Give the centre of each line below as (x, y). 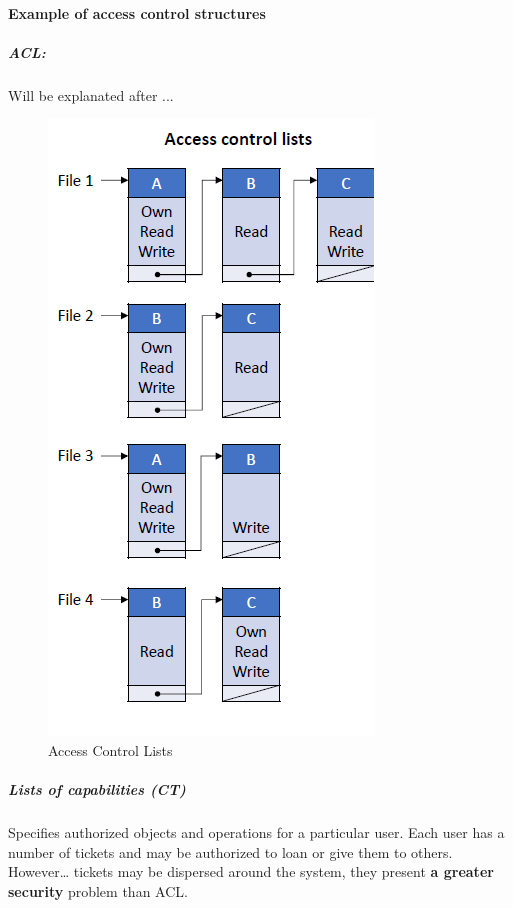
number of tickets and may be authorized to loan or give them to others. (230, 851)
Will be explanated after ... (91, 94)
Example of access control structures (137, 12)
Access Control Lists (110, 749)
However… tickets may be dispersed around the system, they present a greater (251, 871)
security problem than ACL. (98, 890)
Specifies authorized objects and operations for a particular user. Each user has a (256, 832)
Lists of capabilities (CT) (97, 789)
